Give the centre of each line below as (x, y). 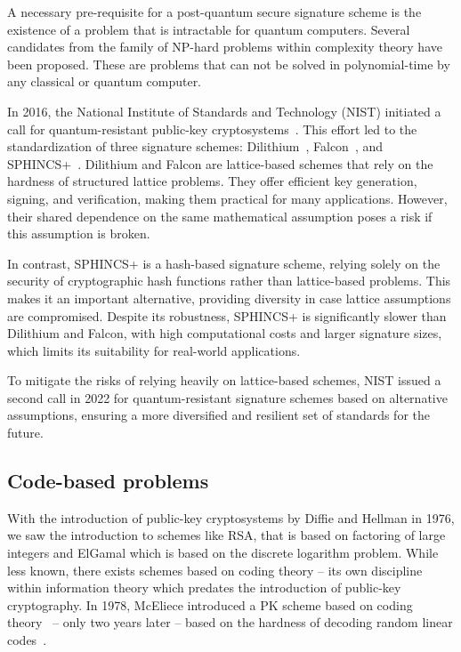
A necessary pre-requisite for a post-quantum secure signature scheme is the (214, 12)
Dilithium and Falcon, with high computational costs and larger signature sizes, (225, 333)
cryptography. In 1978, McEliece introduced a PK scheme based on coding (210, 604)
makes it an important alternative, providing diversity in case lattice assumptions (229, 298)
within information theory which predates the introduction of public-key (204, 588)
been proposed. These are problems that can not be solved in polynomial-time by (229, 64)
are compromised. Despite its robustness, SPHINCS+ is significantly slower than (227, 315)
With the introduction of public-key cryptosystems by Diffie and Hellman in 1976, (231, 517)
